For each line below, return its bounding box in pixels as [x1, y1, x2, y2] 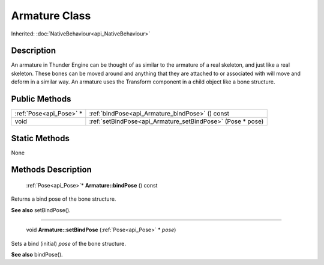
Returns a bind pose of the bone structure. [11, 195, 116, 203]
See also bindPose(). [11, 251, 63, 258]
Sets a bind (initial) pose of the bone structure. [11, 240, 126, 247]
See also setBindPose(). [11, 206, 71, 213]
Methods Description [11, 165, 92, 175]
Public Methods [11, 94, 71, 105]
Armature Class [11, 9, 91, 22]
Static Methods [11, 133, 70, 144]
